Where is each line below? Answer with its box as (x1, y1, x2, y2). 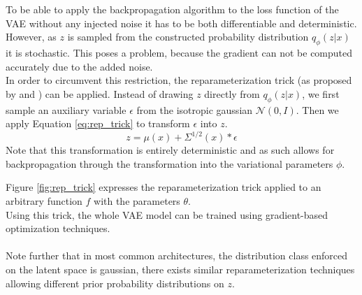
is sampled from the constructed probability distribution (67, 29, 309, 44)
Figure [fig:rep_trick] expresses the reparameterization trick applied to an (6, 180, 321, 194)
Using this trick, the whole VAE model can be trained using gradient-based (6, 207, 328, 222)
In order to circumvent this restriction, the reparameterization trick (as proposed (6, 73, 352, 87)
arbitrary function (6, 194, 82, 208)
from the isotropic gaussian (136, 102, 253, 117)
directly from (204, 86, 260, 101)
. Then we (296, 102, 339, 117)
